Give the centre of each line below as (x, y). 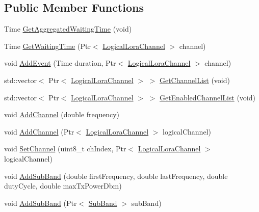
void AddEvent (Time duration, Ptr (60, 63)
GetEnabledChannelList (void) (207, 97)
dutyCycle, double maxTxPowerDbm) (63, 186)
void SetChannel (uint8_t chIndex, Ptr (65, 149)
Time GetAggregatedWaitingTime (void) (68, 29)
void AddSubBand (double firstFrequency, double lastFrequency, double (116, 176)
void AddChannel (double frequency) (62, 114)
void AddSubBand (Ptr (41, 203)
